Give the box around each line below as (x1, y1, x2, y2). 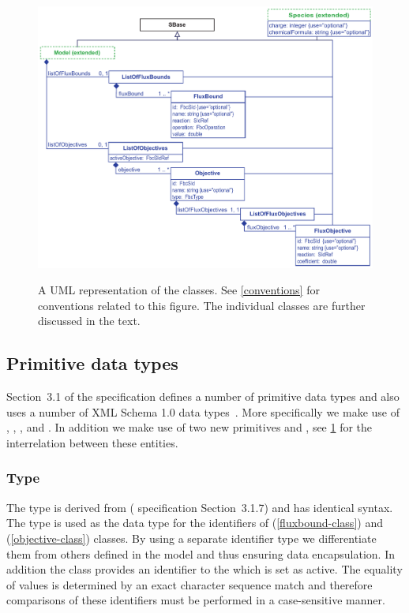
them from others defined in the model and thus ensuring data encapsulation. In (6, 545, 396, 562)
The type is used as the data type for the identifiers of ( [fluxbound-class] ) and (6, 514, 383, 531)
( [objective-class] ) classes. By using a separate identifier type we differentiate (6, 529, 377, 546)
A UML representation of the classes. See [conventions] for (38, 282, 320, 298)
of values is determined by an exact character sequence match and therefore (6, 576, 373, 592)
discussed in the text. (38, 312, 141, 329)
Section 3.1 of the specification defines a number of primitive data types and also (6, 388, 400, 405)
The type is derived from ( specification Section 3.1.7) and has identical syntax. (6, 499, 393, 515)
